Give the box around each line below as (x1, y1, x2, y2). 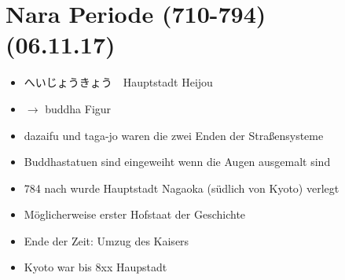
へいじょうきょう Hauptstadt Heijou (24, 74, 213, 90)
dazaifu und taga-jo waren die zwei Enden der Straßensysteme (24, 127, 324, 143)
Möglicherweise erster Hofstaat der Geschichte (24, 206, 246, 223)
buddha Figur (45, 100, 112, 116)
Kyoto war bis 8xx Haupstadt (24, 259, 167, 275)
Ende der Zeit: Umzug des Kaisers (24, 232, 189, 249)
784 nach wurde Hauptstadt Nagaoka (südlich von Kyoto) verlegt (24, 179, 339, 196)
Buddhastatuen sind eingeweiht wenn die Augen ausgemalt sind (24, 153, 331, 170)
